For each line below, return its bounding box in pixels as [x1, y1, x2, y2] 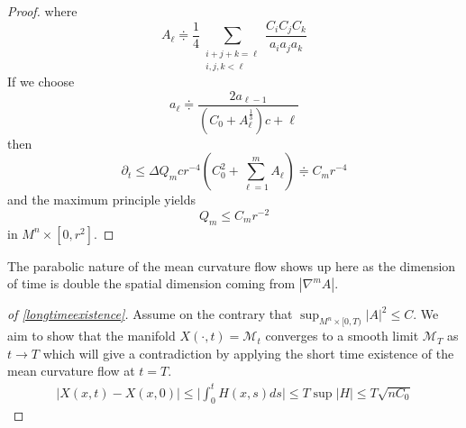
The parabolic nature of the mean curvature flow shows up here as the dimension [7, 256, 456, 275]
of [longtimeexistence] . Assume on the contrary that [7, 305, 293, 323]
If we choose [7, 72, 75, 91]
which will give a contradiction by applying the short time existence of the [42, 343, 454, 362]
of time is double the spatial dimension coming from [7, 274, 296, 293]
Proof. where [7, 2, 78, 20]
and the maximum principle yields [7, 190, 196, 209]
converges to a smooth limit [265, 326, 419, 345]
